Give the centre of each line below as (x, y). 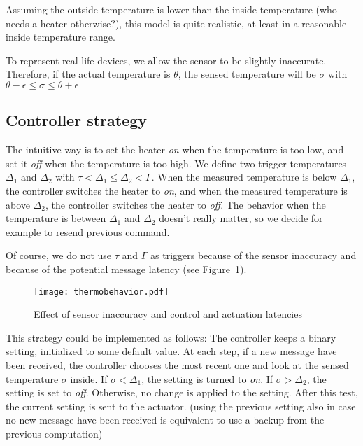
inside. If (89, 378)
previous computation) (54, 433)
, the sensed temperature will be (247, 74)
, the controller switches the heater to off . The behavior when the (186, 204)
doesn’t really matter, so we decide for (241, 218)
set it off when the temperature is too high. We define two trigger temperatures (176, 163)
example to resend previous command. (88, 231)
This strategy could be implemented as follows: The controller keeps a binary (171, 337)
